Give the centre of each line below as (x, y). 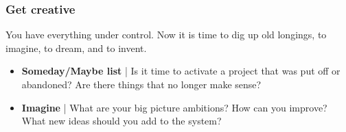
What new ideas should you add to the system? (122, 121)
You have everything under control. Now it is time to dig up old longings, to (166, 35)
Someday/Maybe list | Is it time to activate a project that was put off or (181, 71)
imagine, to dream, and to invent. (76, 48)
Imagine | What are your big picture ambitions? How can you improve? (174, 107)
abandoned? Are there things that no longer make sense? (141, 84)
